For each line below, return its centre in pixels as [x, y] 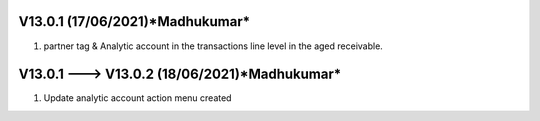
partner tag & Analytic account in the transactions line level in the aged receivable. [213, 46]
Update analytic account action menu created [137, 98]
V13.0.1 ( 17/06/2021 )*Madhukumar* [134, 21]
